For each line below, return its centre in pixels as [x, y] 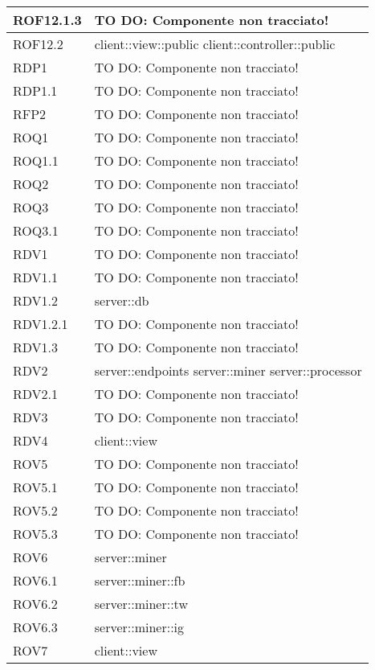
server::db [122, 300]
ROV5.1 [35, 487]
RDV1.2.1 [41, 324]
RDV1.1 [36, 277]
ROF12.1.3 [47, 20]
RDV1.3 [36, 347]
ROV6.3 [35, 627]
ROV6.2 [35, 604]
